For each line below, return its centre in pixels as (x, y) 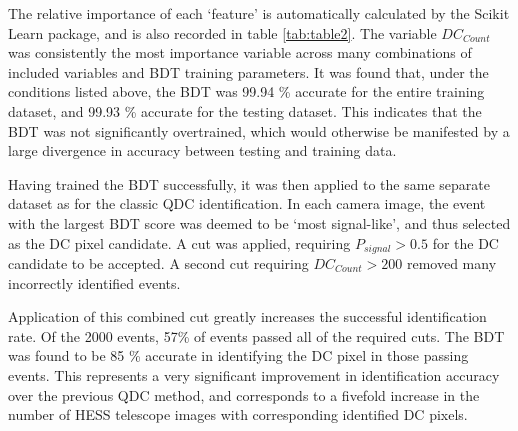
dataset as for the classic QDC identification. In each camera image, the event (247, 203)
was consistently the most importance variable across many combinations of (240, 52)
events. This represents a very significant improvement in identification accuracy (254, 374)
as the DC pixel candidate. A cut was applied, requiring (179, 242)
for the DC (465, 242)
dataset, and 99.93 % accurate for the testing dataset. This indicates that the (245, 110)
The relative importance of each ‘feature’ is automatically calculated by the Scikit (259, 13)
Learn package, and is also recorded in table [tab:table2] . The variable (222, 32)
